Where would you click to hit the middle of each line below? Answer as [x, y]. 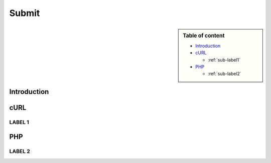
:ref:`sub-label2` [225, 74]
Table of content [204, 35]
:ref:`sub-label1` [224, 59]
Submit [25, 13]
